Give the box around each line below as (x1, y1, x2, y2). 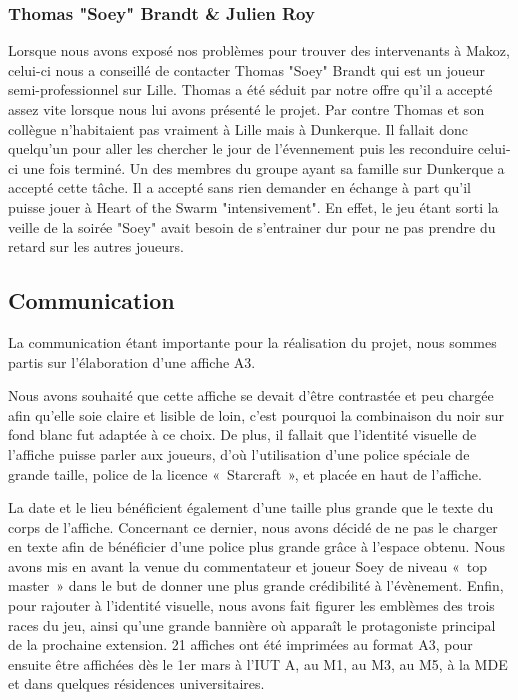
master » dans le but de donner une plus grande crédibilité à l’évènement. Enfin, (8, 575, 504, 596)
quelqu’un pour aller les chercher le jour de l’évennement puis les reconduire (8, 138, 474, 159)
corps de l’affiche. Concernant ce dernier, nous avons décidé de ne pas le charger (8, 516, 498, 537)
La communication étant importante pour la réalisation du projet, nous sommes (8, 331, 497, 352)
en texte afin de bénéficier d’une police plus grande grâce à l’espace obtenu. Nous (8, 536, 505, 557)
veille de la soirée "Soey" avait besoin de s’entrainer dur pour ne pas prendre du (8, 216, 496, 237)
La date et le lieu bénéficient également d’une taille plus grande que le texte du (8, 497, 494, 518)
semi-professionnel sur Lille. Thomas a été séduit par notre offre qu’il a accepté (8, 79, 493, 100)
